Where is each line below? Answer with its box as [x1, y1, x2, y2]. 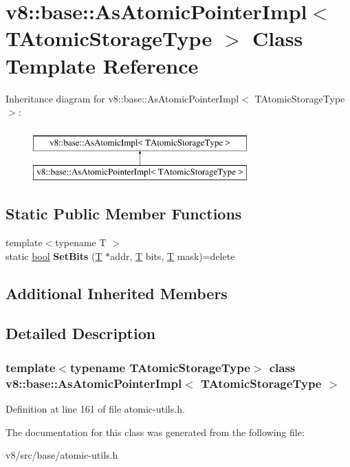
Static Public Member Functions [6, 203, 242, 224]
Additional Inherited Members [6, 282, 228, 303]
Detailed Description [6, 323, 156, 344]
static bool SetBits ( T [6, 248, 102, 263]
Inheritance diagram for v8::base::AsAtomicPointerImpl [6, 91, 239, 105]
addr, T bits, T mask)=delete [110, 248, 235, 263]
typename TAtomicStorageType [69, 358, 250, 376]
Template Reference [6, 51, 199, 79]
